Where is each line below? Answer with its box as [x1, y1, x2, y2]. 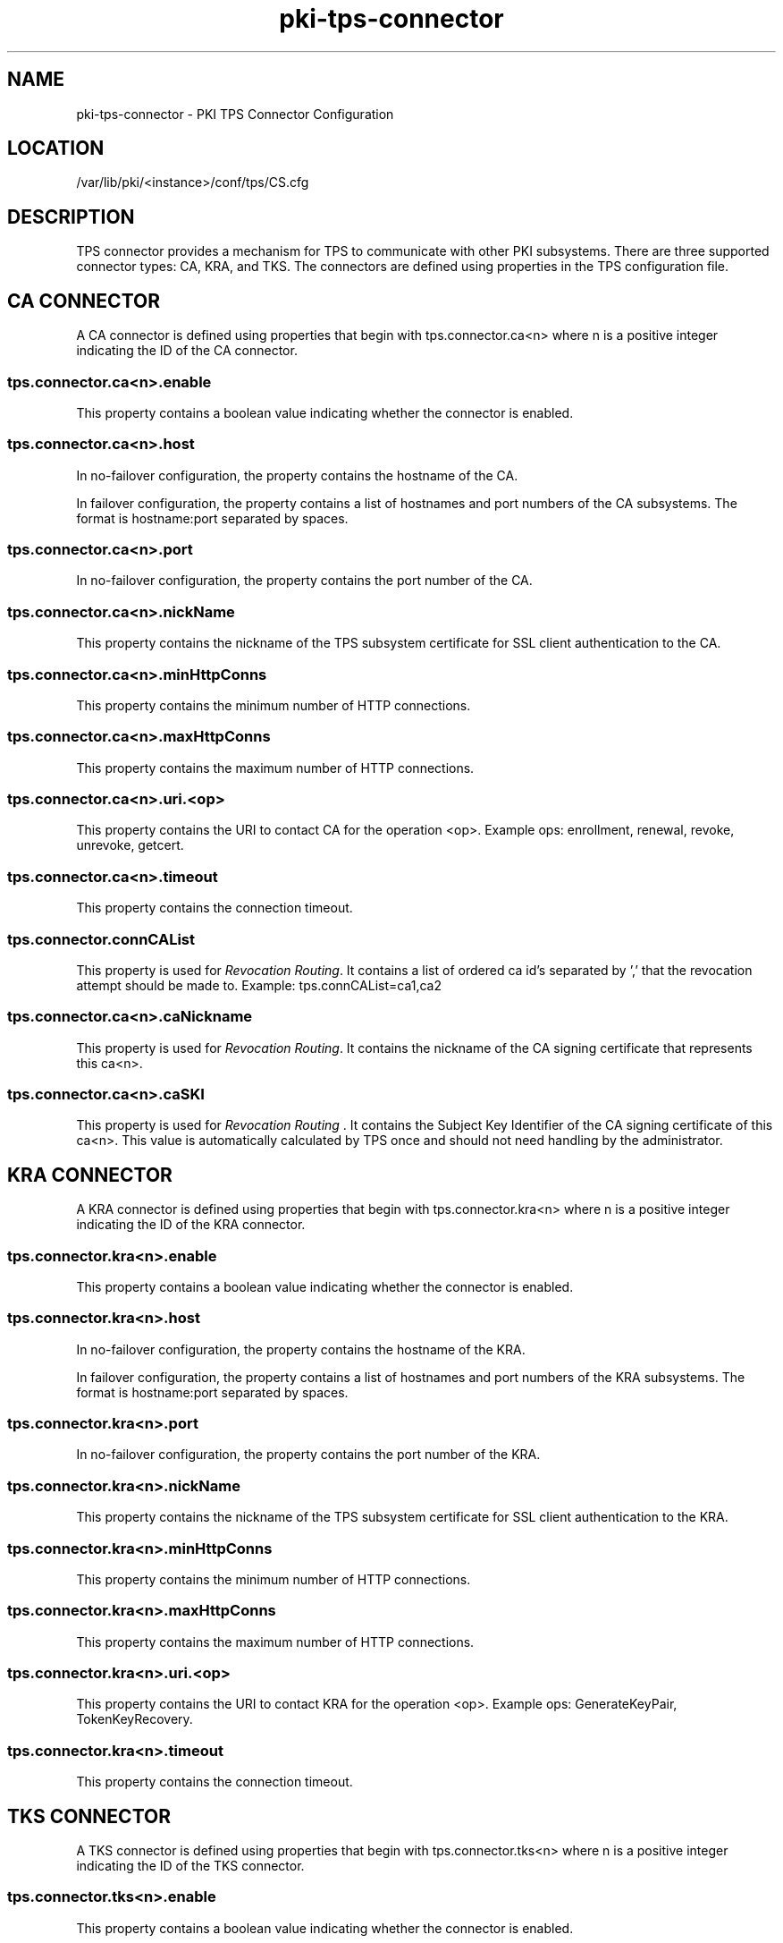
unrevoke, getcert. [76, 837, 184, 853]
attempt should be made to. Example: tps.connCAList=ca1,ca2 [76, 977, 442, 993]
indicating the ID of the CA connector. [76, 343, 298, 359]
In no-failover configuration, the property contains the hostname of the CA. [76, 467, 518, 483]
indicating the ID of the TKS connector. [76, 1858, 305, 1874]
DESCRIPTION [7, 205, 135, 228]
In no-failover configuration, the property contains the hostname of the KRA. [76, 1341, 526, 1357]
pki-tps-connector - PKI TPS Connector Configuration [76, 106, 394, 122]
